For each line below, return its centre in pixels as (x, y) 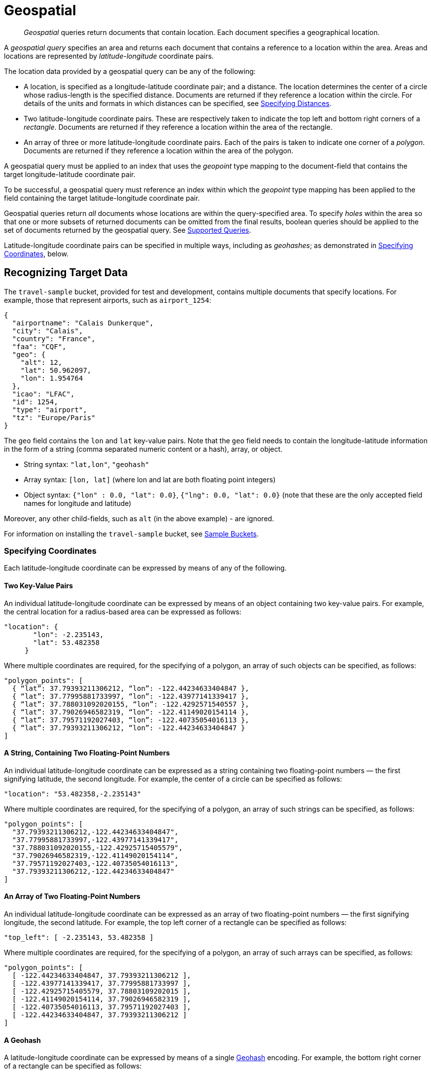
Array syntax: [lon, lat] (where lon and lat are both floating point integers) (150, 479)
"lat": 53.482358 (66, 642)
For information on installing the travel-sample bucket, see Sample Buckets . (131, 534)
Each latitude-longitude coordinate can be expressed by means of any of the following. (145, 568)
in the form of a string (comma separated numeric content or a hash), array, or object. (143, 449)
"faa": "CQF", (39, 346)
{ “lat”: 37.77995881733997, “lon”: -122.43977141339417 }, (131, 696)
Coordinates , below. (36, 253)
